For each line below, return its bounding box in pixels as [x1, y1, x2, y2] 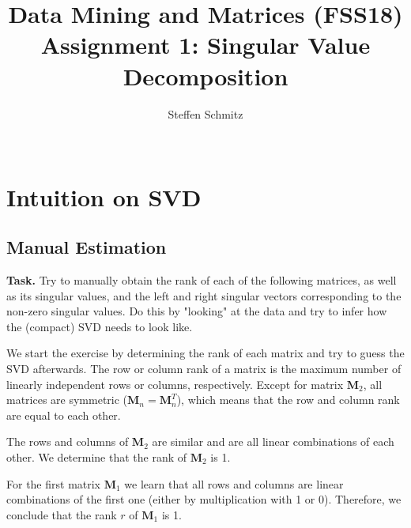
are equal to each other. [6, 406, 121, 423]
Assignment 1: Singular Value [40, 28, 371, 61]
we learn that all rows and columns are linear [124, 475, 344, 492]
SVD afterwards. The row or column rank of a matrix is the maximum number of [6, 360, 402, 377]
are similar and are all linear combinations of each [152, 433, 394, 450]
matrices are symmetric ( [6, 391, 128, 408]
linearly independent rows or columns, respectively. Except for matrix [6, 375, 344, 392]
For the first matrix [6, 475, 101, 492]
